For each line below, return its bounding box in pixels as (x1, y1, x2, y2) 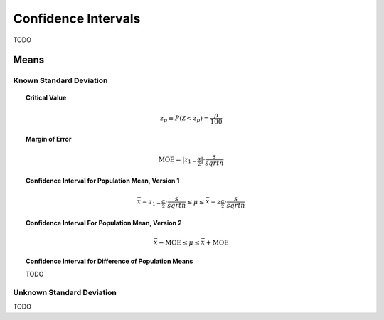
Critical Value (26, 93, 67, 102)
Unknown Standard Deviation (13, 287, 117, 297)
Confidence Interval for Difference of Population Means (26, 257, 193, 265)
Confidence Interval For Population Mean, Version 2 (26, 219, 182, 228)
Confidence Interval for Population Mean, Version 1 (26, 176, 180, 185)
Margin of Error (26, 134, 72, 143)
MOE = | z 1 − (158, 155, 197, 165)
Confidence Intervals (13, 11, 141, 26)
